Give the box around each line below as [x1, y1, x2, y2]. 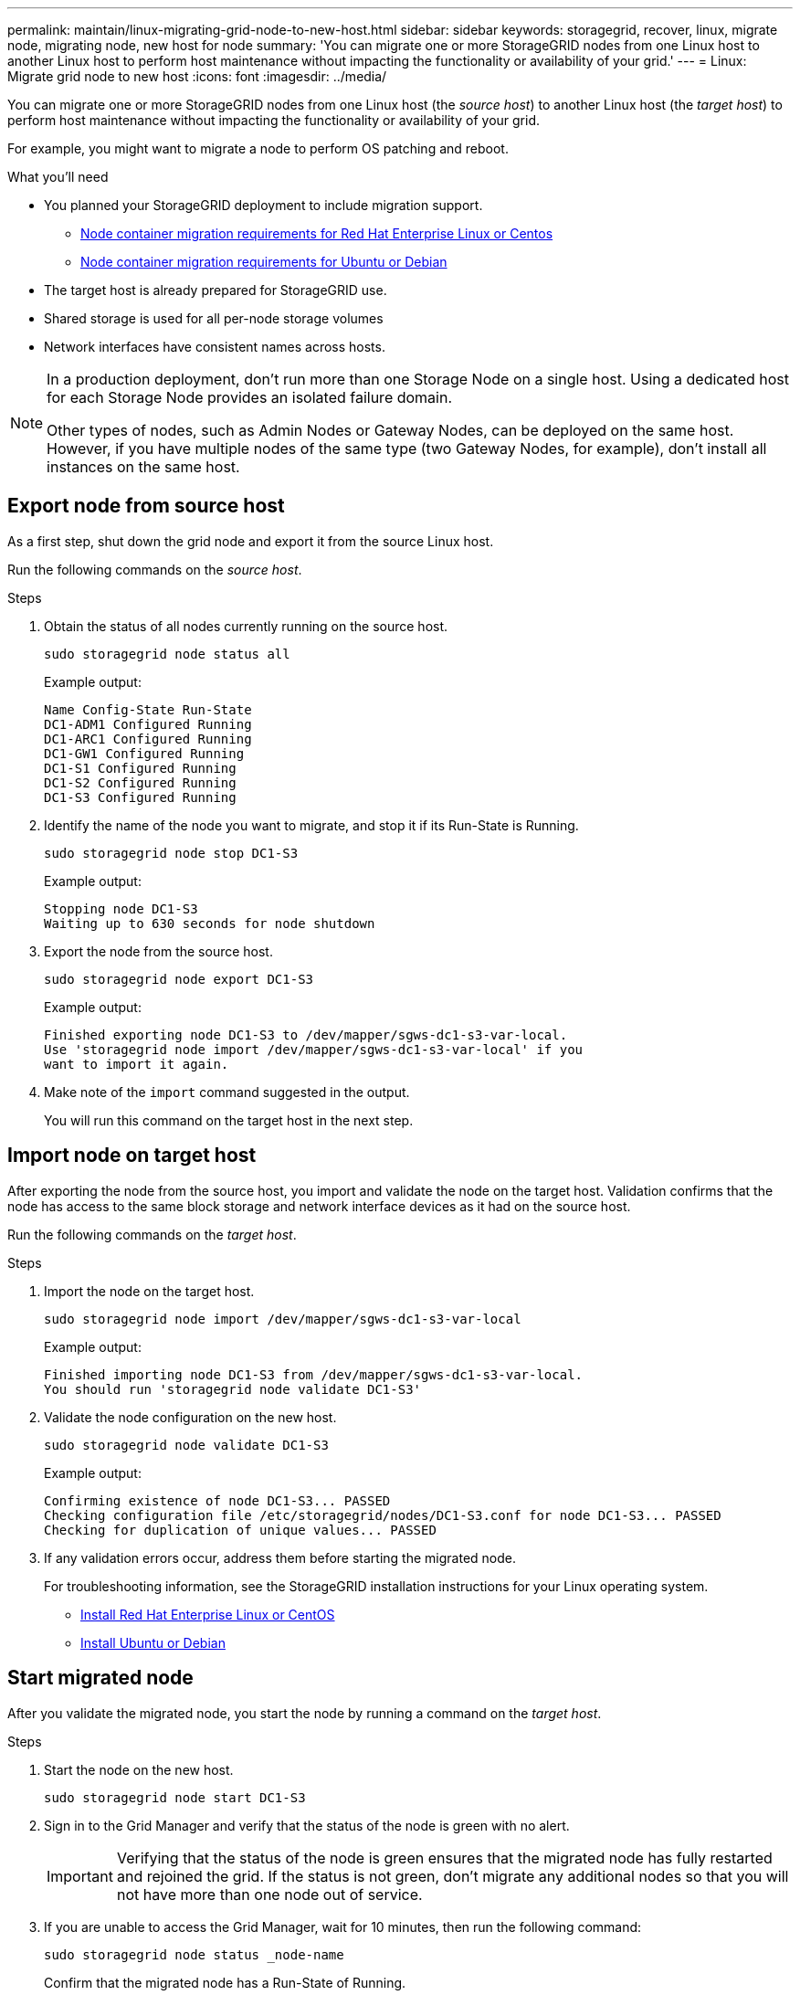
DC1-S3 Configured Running [44, 789, 237, 805]
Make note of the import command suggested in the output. [44, 1083, 410, 1100]
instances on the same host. [47, 458, 240, 476]
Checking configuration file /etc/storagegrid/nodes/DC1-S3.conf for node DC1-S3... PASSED [44, 1507, 721, 1523]
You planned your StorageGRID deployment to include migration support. [44, 197, 483, 213]
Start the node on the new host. [44, 1761, 234, 1778]
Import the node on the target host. [44, 1282, 255, 1299]
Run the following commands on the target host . [7, 1226, 297, 1242]
